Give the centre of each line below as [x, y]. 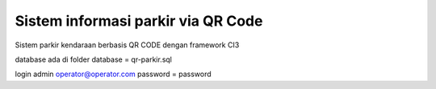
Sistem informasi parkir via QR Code [139, 21]
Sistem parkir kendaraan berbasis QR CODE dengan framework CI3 [127, 45]
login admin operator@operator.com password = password [113, 74]
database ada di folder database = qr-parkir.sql [94, 59]
